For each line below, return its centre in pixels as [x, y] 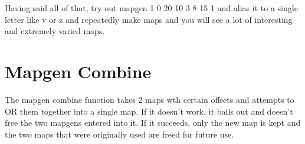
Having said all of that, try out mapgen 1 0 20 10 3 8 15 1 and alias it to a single [151, 8]
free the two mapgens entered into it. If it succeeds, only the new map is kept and [153, 123]
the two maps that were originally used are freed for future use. [119, 134]
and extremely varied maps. [55, 31]
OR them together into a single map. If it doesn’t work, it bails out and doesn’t [149, 111]
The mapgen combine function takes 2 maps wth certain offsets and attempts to [150, 99]
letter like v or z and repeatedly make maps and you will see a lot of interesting [149, 19]
